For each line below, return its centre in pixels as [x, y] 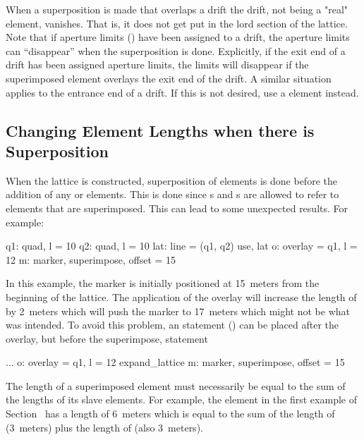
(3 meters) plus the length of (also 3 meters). [104, 427]
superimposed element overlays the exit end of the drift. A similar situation [169, 78]
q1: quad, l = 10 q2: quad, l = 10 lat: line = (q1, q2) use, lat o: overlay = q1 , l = [182, 246]
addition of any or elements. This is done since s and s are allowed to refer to [172, 194]
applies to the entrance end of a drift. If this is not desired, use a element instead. [182, 92]
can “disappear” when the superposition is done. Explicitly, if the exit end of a [176, 50]
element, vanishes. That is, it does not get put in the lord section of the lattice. [177, 23]
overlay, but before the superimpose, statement [107, 338]
